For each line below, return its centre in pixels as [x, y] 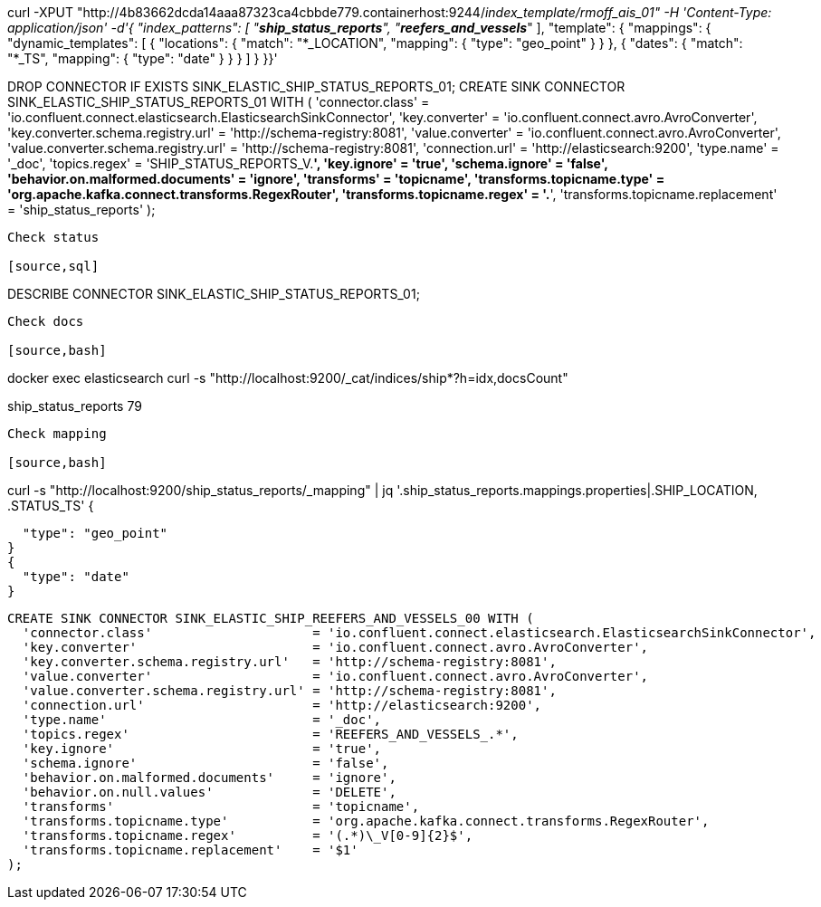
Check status [53, 237]
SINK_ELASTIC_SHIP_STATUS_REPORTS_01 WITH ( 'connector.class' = [219, 102]
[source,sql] [53, 266]
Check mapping [57, 434]
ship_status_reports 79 [75, 406]
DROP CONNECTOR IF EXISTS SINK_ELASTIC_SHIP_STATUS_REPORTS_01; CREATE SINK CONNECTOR [316, 86]
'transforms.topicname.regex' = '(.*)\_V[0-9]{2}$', [248, 835]
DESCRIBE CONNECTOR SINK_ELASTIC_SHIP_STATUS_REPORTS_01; [214, 294]
